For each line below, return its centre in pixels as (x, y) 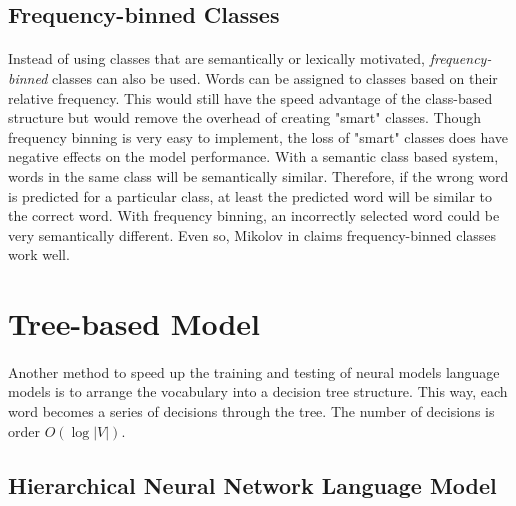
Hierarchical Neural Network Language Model (252, 484)
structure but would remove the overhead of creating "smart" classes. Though (245, 117)
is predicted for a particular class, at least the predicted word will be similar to (250, 195)
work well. (39, 254)
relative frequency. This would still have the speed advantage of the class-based (250, 97)
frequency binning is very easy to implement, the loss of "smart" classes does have (258, 136)
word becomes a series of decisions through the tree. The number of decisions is (251, 411)
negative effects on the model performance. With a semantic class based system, (253, 156)
